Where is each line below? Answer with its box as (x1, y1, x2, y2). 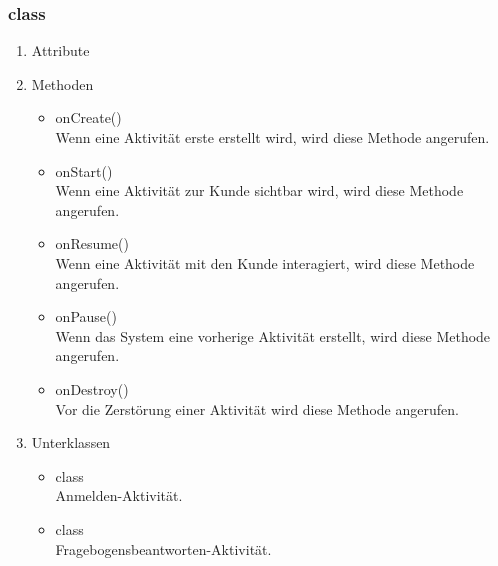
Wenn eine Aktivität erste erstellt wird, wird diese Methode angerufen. (55, 127, 490, 147)
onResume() (55, 233, 129, 254)
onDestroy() (55, 378, 129, 399)
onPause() (55, 306, 117, 327)
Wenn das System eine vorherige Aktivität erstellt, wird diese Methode (55, 325, 491, 346)
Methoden (31, 73, 94, 94)
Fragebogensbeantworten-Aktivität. (55, 538, 272, 559)
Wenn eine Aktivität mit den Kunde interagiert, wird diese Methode (55, 252, 475, 273)
